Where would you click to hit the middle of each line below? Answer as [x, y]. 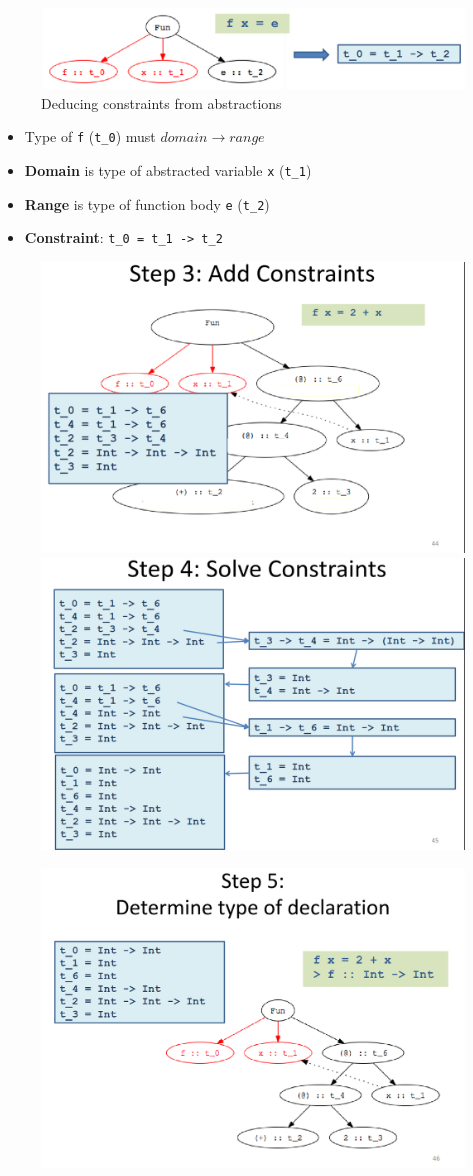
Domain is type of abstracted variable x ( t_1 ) [168, 170]
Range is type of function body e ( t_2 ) [147, 203]
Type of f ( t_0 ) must [90, 136]
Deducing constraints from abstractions [161, 102]
